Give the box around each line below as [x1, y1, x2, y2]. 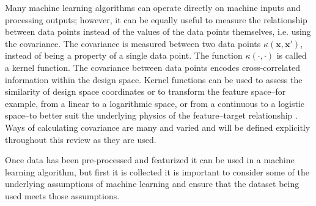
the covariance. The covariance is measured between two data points [5, 37, 261, 50]
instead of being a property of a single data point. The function [5, 49, 243, 62]
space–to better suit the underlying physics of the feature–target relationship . [5, 109, 298, 122]
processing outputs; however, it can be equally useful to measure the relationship [5, 13, 307, 26]
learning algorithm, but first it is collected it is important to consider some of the [5, 165, 309, 178]
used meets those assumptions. [5, 189, 120, 202]
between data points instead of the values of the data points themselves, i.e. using [5, 25, 311, 38]
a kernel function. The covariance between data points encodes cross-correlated [5, 61, 301, 73]
